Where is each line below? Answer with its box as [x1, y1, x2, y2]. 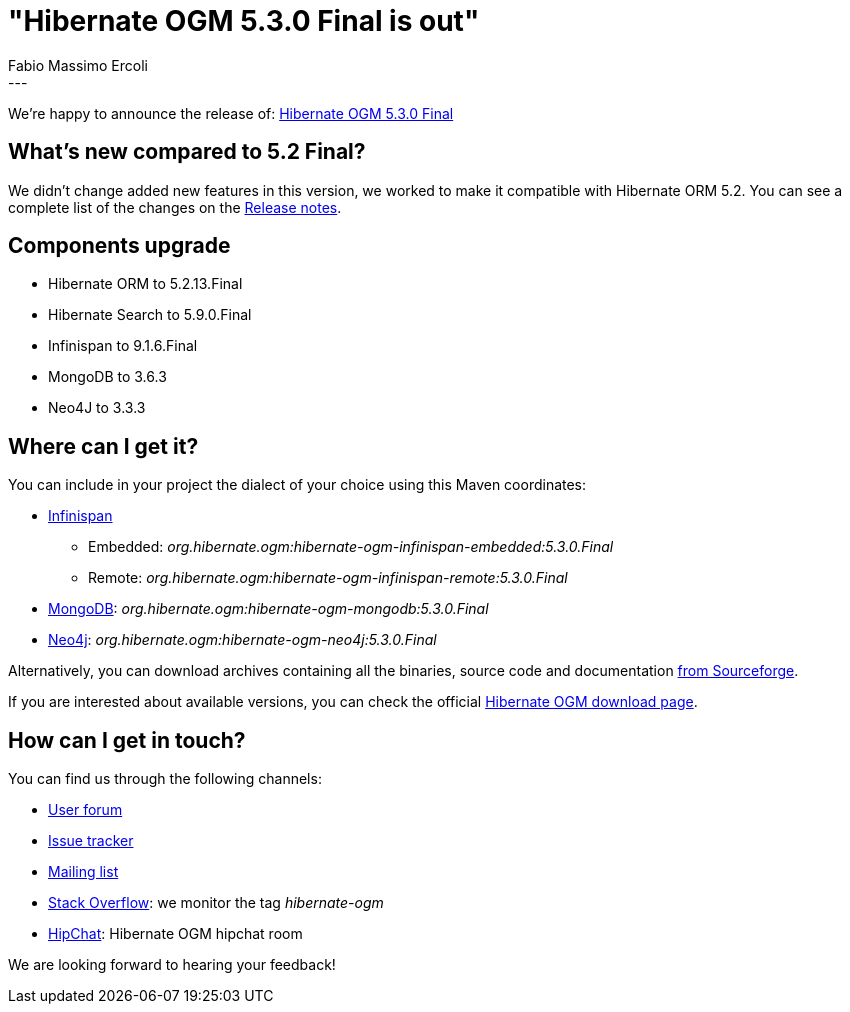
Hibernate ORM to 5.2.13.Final [48, 275, 243, 293]
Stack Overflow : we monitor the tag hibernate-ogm [48, 894, 384, 912]
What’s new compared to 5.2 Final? [8, 139, 366, 165]
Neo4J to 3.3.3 [48, 399, 146, 417]
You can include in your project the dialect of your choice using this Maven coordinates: [8, 476, 587, 494]
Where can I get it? [8, 433, 199, 459]
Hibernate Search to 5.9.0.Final [48, 306, 252, 324]
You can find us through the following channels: [8, 770, 322, 788]
